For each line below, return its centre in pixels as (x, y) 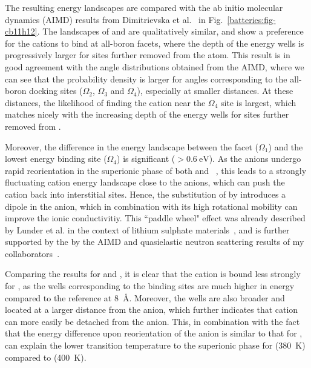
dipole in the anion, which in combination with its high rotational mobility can (151, 206)
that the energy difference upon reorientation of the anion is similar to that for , (154, 333)
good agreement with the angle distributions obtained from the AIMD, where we (155, 66)
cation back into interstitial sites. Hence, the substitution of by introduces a (146, 194)
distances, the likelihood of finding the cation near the (105, 102)
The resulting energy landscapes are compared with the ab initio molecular (144, 7)
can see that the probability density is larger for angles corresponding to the (146, 79)
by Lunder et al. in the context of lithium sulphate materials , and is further (147, 229)
